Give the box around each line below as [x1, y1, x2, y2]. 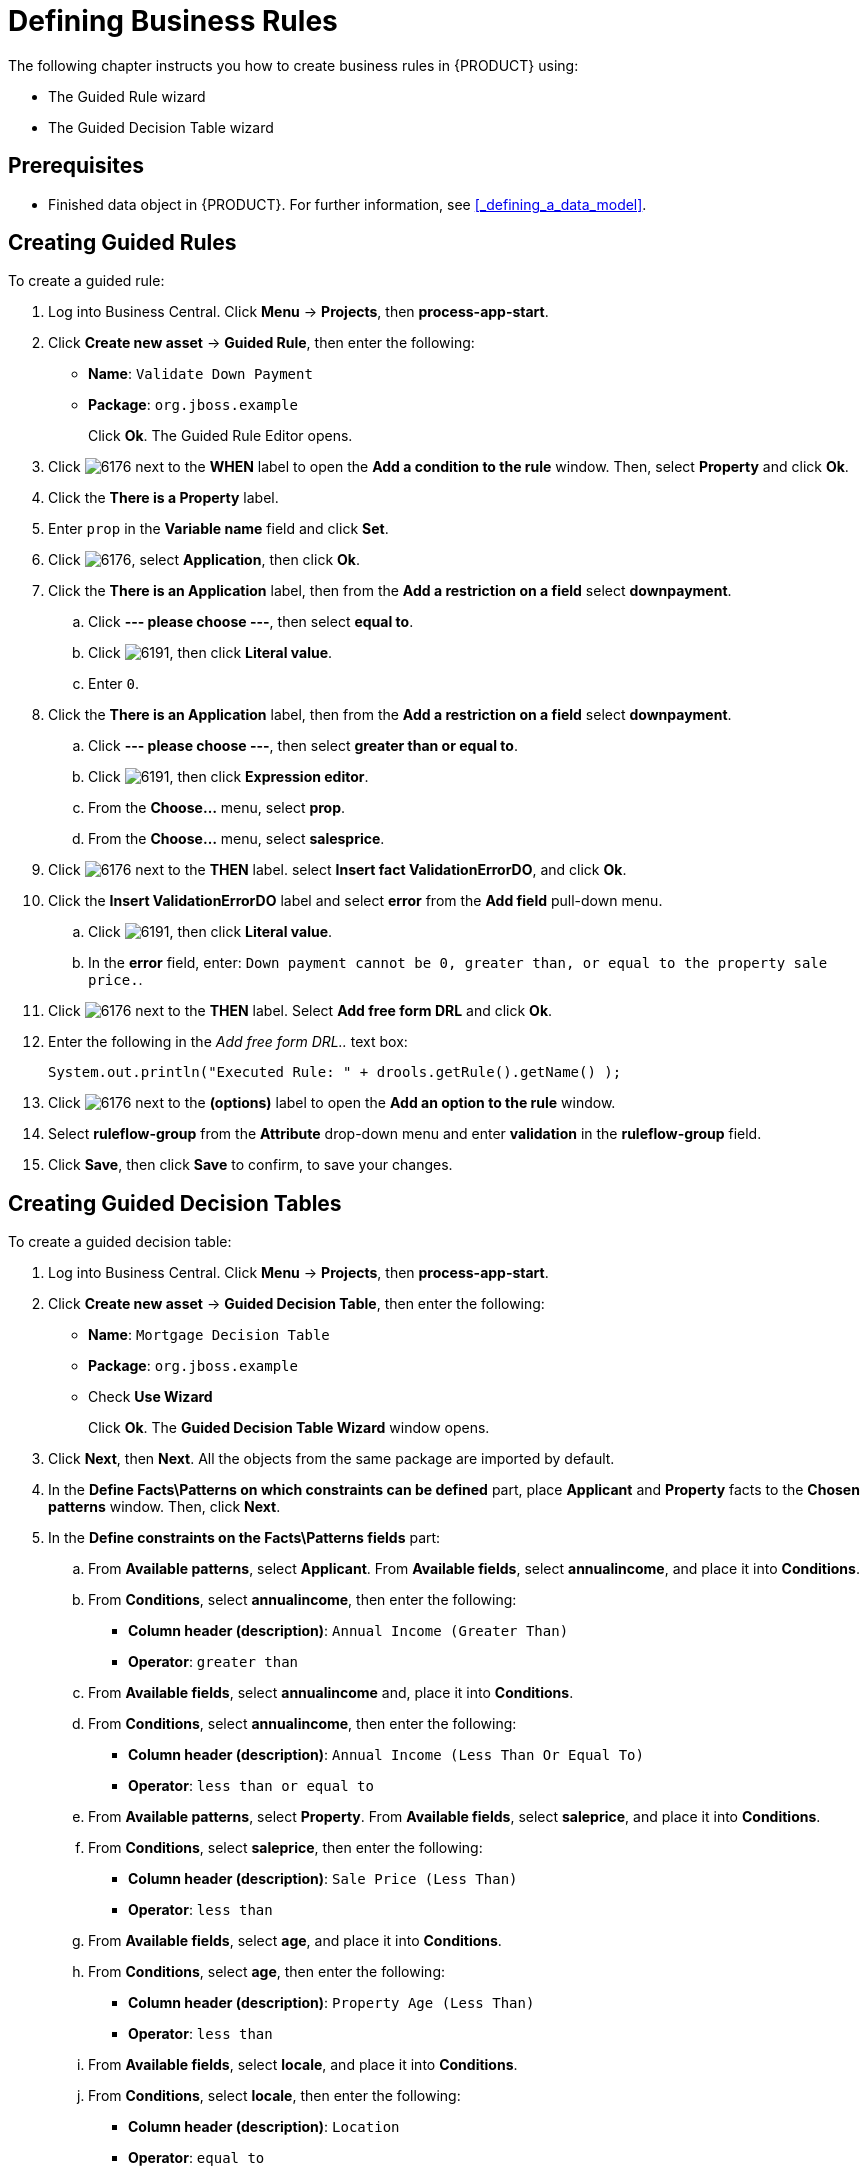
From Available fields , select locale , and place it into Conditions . [88, 2056, 518, 2074]
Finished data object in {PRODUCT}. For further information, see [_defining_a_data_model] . [48, 195, 647, 213]
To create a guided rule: [8, 272, 165, 290]
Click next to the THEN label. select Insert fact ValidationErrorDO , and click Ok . [48, 861, 627, 879]
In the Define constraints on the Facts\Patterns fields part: [48, 1529, 441, 1547]
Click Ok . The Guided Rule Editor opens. [88, 427, 353, 445]
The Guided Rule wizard [48, 87, 206, 105]
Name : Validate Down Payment [88, 365, 313, 383]
